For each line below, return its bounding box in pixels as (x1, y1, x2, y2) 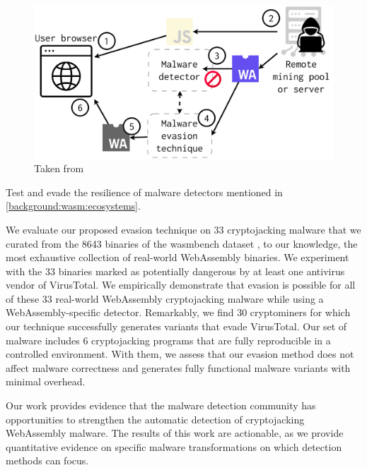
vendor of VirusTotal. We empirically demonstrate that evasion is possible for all (6, 277, 356, 292)
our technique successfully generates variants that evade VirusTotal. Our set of (6, 319, 347, 334)
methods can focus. (6, 453, 89, 468)
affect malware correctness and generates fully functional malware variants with (6, 360, 351, 375)
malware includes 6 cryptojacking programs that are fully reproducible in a (6, 332, 331, 347)
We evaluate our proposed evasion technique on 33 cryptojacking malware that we (6, 222, 361, 236)
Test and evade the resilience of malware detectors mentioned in (6, 184, 283, 199)
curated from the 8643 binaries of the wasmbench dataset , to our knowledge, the (6, 236, 358, 251)
